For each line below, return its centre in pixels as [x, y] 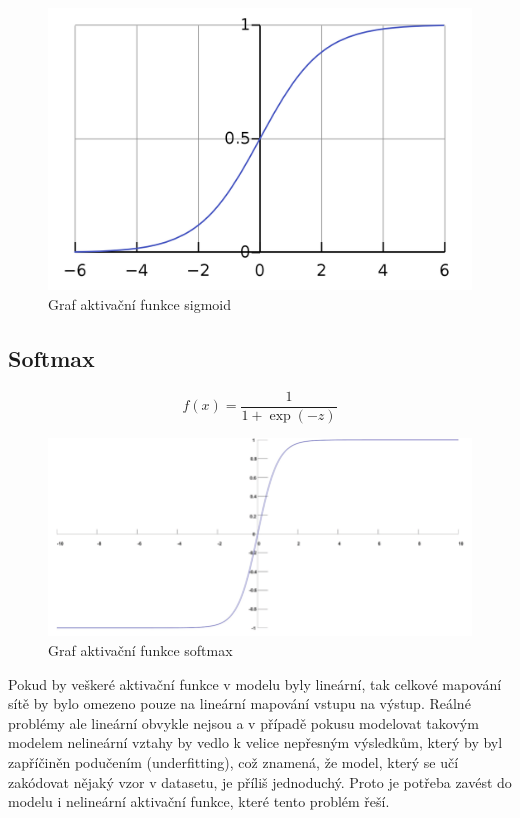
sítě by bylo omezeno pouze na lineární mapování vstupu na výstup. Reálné [239, 703]
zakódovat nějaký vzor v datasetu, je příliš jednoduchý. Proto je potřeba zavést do [260, 781]
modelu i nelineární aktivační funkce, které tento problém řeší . [199, 801]
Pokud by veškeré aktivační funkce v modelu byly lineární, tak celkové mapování [255, 683]
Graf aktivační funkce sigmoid [140, 303]
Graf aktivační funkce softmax [140, 649]
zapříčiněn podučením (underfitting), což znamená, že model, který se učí [233, 761]
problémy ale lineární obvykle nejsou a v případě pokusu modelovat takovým [243, 722]
